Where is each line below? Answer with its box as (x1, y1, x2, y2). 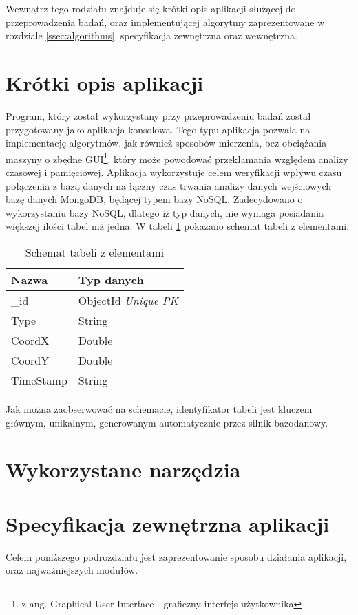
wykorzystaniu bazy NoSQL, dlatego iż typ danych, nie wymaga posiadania (6, 205, 324, 219)
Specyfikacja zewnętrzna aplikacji (6, 509, 330, 537)
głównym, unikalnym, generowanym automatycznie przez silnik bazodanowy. (6, 415, 328, 429)
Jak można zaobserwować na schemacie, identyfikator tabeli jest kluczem (6, 401, 313, 416)
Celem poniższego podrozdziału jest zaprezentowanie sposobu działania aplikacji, (6, 549, 347, 563)
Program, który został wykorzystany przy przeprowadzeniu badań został (6, 108, 311, 122)
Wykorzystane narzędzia (6, 455, 241, 484)
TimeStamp (11, 371, 67, 388)
